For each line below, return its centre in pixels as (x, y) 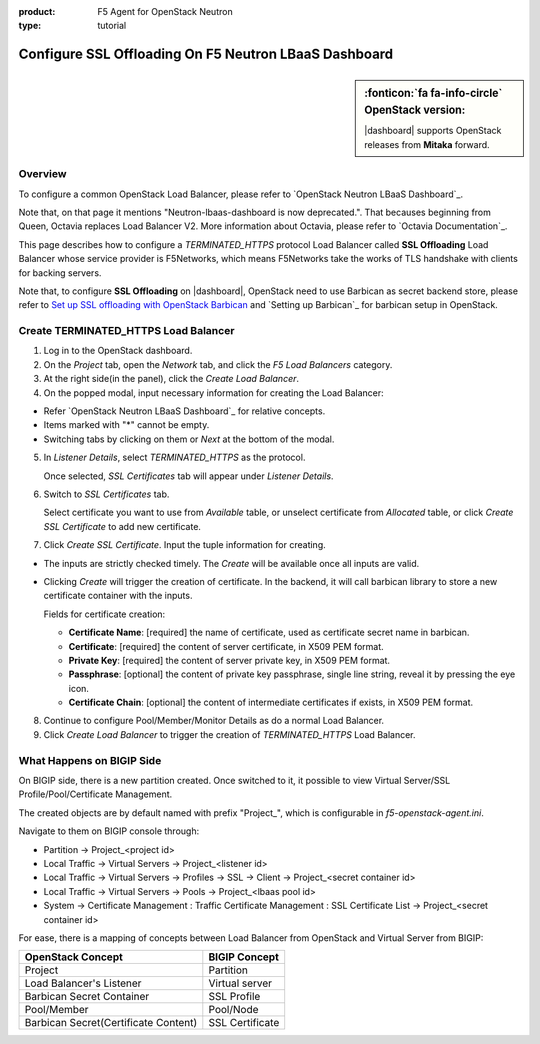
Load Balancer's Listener (83, 983)
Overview (42, 174)
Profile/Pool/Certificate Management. (95, 794)
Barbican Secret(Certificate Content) (111, 1023)
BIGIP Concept (244, 957)
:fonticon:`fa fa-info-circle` (433, 93)
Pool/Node (233, 1010)
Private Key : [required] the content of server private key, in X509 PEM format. (229, 660)
